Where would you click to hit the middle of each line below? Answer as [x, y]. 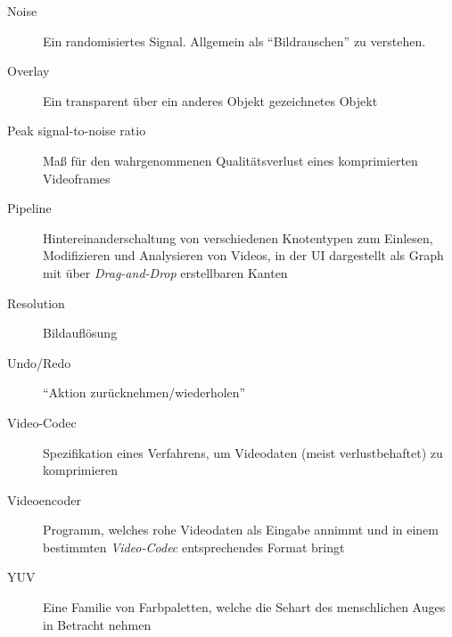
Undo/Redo [39, 362]
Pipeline [29, 208]
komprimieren [81, 470]
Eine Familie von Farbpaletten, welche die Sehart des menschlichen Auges [244, 607]
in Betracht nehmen [97, 624]
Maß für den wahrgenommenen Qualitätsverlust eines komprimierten [230, 160]
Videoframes [77, 178]
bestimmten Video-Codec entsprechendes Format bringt [194, 547]
